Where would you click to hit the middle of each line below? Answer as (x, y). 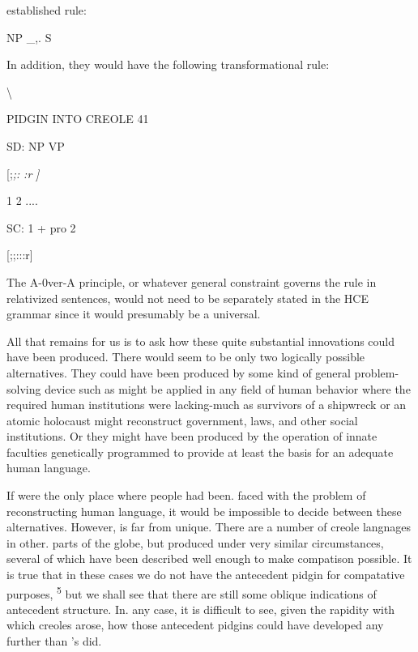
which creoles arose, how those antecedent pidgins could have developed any (195, 625)
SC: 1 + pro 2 (41, 227)
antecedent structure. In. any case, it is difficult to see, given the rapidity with (201, 609)
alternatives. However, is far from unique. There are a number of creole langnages (209, 527)
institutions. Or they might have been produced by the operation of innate (192, 436)
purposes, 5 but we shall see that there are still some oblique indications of (192, 592)
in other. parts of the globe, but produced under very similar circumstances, (195, 542)
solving (24, 388)
